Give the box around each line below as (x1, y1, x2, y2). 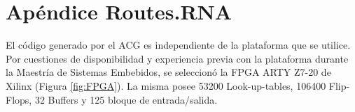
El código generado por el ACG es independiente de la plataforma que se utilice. (6, 38, 351, 52)
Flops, (6, 92, 32, 106)
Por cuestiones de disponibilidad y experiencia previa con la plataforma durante (6, 51, 349, 65)
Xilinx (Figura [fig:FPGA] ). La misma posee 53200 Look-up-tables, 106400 (6, 78, 326, 93)
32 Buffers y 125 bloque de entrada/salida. (34, 92, 218, 106)
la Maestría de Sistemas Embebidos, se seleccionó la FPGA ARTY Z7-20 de (6, 65, 331, 79)
